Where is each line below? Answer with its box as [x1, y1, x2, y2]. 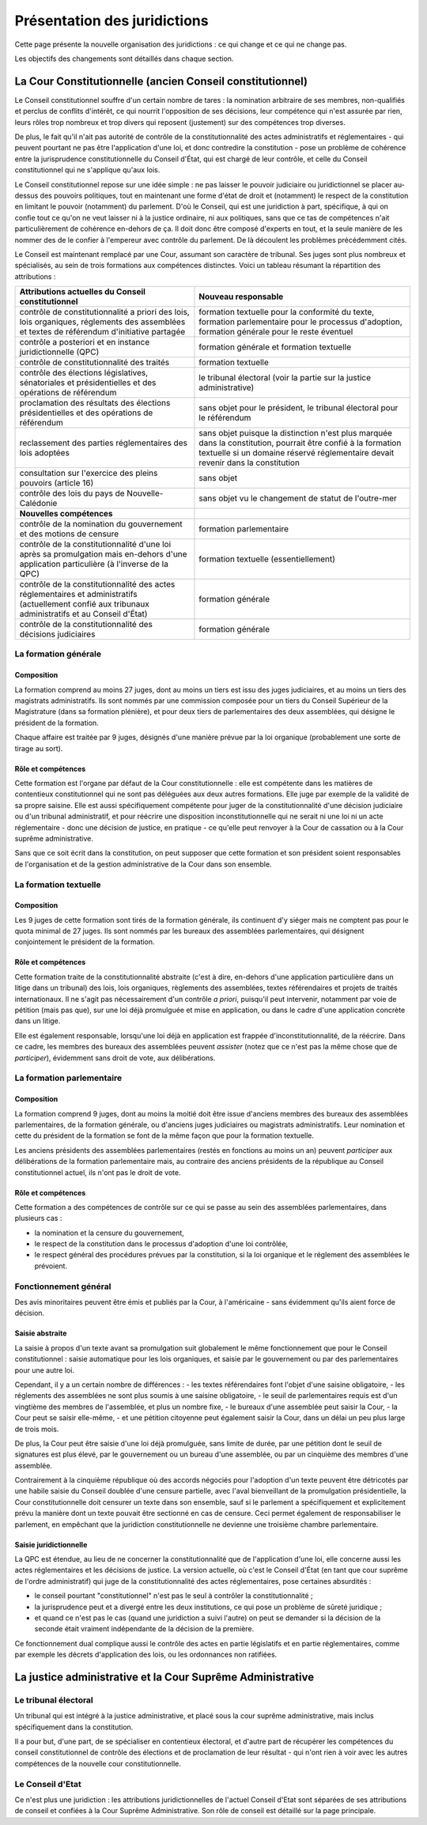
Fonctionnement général [14, 1281, 111, 1292]
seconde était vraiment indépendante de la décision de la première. [34, 1624, 255, 1634]
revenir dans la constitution [198, 457, 300, 468]
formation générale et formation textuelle [198, 342, 352, 353]
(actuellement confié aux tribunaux [19, 599, 149, 610]
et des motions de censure [19, 528, 119, 539]
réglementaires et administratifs [19, 589, 138, 600]
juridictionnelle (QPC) [19, 346, 100, 357]
